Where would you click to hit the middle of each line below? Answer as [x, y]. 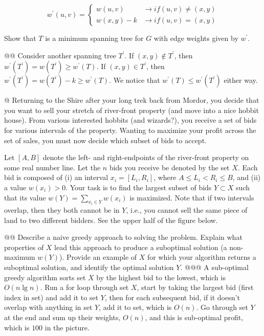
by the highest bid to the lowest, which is [161, 277]
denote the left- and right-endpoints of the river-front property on [146, 157]
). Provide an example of [98, 257]
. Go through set [222, 307]
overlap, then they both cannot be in [62, 209]
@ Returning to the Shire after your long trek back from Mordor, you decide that [132, 100]
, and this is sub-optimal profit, [194, 317]
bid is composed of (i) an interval [56, 177]
